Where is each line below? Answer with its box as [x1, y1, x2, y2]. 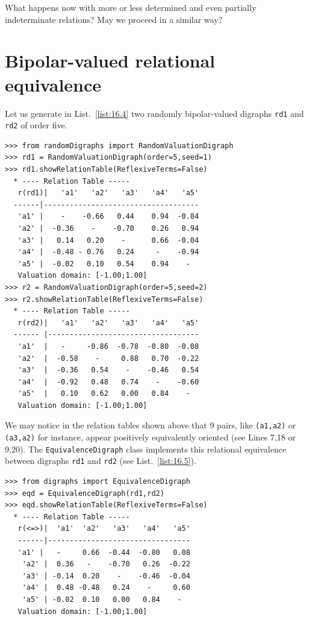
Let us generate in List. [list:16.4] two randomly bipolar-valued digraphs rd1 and [5, 107, 304, 119]
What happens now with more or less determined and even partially [5, 1, 257, 13]
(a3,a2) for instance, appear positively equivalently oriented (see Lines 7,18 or [5, 431, 296, 443]
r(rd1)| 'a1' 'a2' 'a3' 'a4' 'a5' [17, 189, 199, 198]
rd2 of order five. [5, 119, 67, 131]
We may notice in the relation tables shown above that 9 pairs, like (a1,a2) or [5, 419, 296, 431]
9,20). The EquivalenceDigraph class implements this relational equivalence [5, 442, 287, 455]
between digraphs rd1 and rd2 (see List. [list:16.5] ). [5, 454, 196, 467]
